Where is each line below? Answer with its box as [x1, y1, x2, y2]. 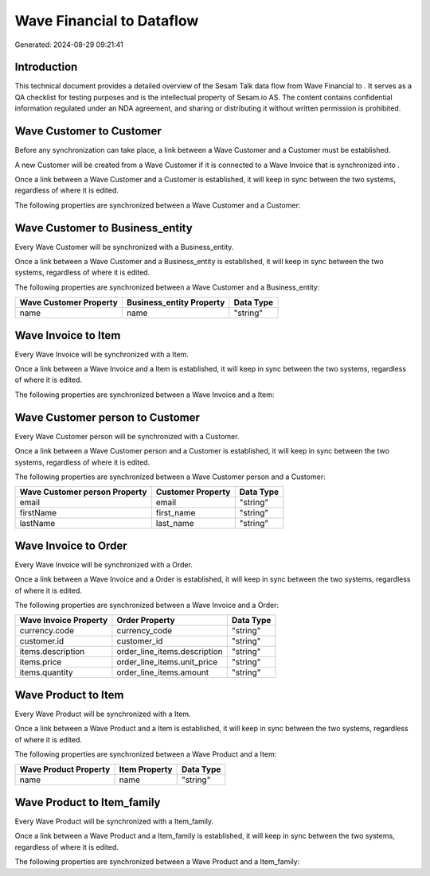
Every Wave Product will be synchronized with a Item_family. [14, 816, 214, 826]
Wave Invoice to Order [14, 539, 127, 552]
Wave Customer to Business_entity [14, 221, 193, 235]
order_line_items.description [116, 646, 223, 657]
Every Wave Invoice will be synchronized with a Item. [14, 349, 189, 359]
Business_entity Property [126, 297, 225, 308]
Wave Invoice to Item [14, 329, 121, 342]
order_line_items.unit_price [116, 656, 218, 668]
